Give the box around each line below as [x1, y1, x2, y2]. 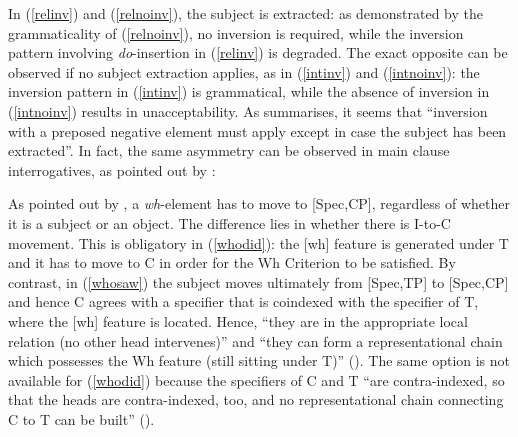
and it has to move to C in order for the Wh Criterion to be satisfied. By [8, 252, 456, 273]
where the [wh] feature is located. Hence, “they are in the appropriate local [8, 310, 468, 331]
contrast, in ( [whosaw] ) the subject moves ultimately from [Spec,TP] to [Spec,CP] [8, 271, 509, 292]
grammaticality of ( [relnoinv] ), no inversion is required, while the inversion [8, 22, 464, 43]
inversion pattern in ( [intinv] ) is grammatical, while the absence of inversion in [8, 81, 490, 102]
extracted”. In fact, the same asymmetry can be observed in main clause [8, 140, 450, 161]
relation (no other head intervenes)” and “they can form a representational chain [8, 330, 503, 351]
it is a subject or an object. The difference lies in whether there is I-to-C [8, 212, 451, 233]
